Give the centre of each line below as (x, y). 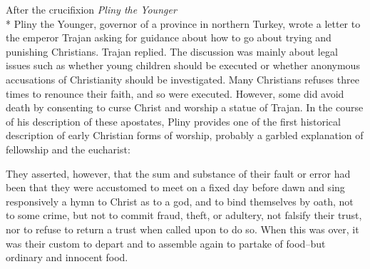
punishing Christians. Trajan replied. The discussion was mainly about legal (172, 51)
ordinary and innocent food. (67, 257)
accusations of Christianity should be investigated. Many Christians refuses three (183, 79)
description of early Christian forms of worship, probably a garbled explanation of (185, 135)
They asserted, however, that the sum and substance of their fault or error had (178, 173)
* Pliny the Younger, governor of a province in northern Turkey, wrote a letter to (183, 23)
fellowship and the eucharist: (68, 149)
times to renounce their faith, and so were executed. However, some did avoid (175, 93)
